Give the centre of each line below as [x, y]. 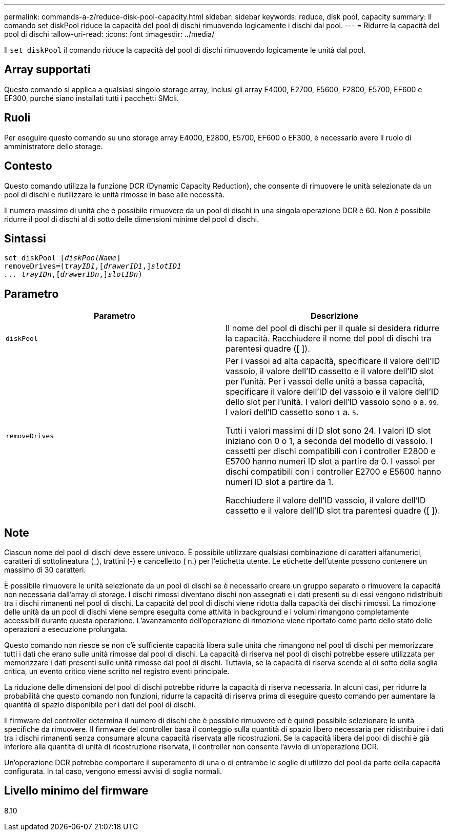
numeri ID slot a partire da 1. [280, 482]
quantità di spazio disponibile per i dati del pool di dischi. [100, 705]
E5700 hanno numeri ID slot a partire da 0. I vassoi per [331, 462]
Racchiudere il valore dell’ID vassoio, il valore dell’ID [326, 501]
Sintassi [25, 238]
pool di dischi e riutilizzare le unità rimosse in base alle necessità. [114, 194]
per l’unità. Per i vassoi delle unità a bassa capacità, [325, 382]
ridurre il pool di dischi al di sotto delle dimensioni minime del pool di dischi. [132, 219]
